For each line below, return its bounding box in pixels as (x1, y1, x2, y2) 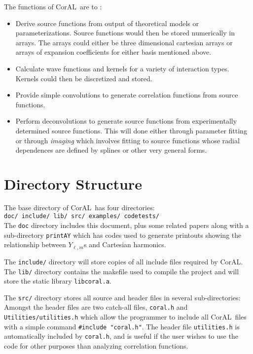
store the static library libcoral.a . (4, 276, 111, 286)
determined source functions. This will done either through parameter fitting (15, 125, 247, 135)
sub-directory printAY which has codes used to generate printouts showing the (4, 229, 242, 240)
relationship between (4, 239, 66, 250)
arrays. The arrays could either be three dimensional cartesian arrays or (15, 37, 233, 47)
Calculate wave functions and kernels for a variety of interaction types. (15, 63, 229, 73)
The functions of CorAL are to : (4, 1, 102, 11)
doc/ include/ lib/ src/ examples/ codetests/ (4, 213, 159, 220)
